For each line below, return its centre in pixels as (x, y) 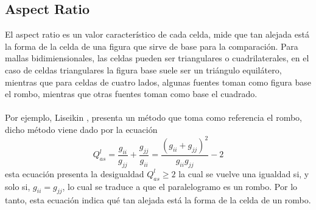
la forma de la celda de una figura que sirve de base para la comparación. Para (152, 46)
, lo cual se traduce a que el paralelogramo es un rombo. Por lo (180, 186)
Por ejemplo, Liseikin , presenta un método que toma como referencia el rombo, (153, 117)
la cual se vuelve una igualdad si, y (244, 173)
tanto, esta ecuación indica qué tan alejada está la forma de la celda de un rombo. (158, 200)
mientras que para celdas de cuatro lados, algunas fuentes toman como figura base (158, 82)
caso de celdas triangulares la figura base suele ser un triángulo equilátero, (143, 69)
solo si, (18, 186)
